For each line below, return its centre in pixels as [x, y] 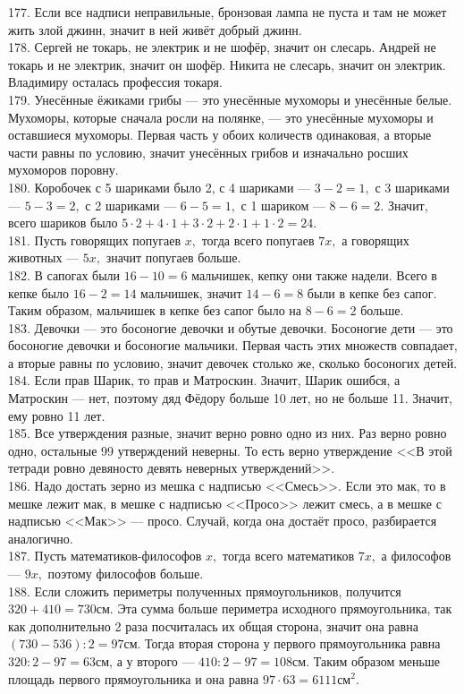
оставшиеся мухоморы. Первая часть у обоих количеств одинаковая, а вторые [220, 135]
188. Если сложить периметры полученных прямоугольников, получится [205, 591]
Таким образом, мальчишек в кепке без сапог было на [155, 310]
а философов [416, 556]
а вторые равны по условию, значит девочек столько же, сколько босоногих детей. [233, 362]
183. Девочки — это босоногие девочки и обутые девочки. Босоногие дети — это [231, 327]
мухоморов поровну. [63, 170]
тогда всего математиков [288, 556]
